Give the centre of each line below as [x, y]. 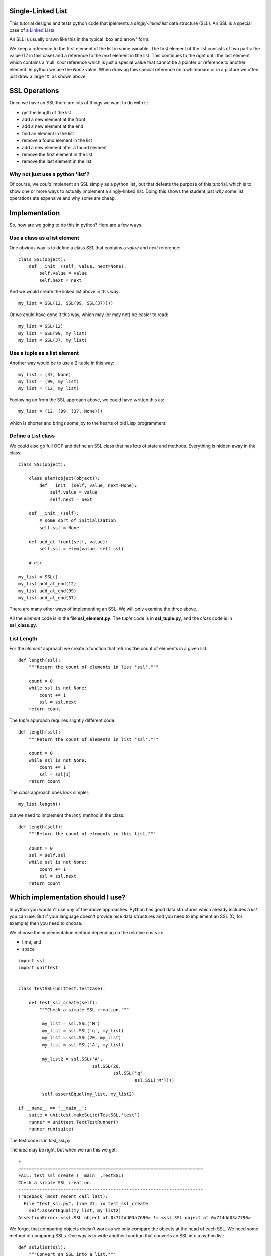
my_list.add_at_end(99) [47, 591]
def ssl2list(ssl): [42, 1247]
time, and [32, 942]
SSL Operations [34, 91]
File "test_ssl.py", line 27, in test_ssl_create [86, 1203]
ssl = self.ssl [47, 855]
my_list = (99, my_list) [49, 382]
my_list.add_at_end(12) [47, 584]
